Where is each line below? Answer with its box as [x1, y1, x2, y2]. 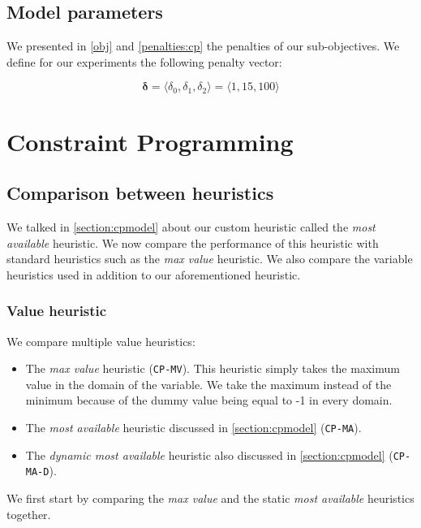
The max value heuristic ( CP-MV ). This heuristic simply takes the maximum [25, 360, 400, 377]
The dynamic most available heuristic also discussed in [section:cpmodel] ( [25, 446, 393, 463]
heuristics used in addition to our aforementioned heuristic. [6, 266, 301, 283]
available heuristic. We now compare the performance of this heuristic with [6, 234, 379, 251]
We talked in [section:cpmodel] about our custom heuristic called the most [6, 218, 376, 235]
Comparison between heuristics [6, 180, 274, 206]
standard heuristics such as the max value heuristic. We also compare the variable [6, 250, 413, 267]
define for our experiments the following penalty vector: [6, 53, 282, 70]
